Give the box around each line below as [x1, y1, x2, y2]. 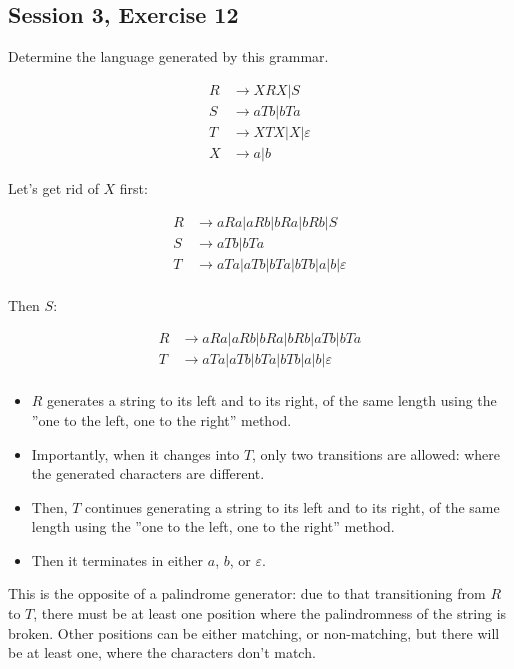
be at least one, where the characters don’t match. [8, 642, 316, 663]
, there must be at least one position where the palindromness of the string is [33, 603, 507, 624]
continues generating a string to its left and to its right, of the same [85, 496, 500, 517]
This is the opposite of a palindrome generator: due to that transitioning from [8, 583, 486, 604]
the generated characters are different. [31, 463, 265, 484]
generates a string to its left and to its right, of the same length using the [47, 390, 497, 411]
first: [119, 177, 148, 198]
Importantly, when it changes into [31, 443, 240, 464]
